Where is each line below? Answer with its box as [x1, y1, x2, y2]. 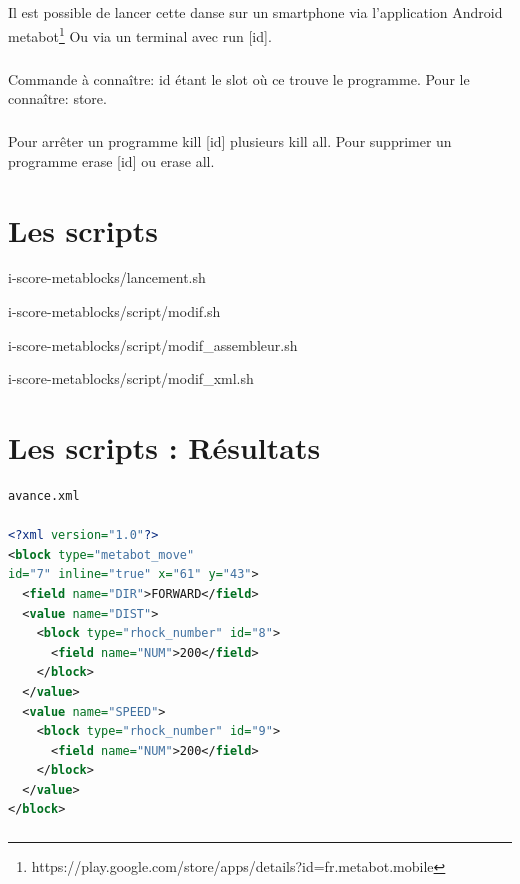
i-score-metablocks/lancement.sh [8, 267, 206, 288]
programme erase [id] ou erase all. [8, 150, 215, 171]
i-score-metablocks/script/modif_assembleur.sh [8, 334, 298, 355]
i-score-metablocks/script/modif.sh [8, 301, 221, 322]
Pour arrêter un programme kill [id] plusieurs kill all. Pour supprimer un [8, 131, 452, 152]
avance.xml [8, 488, 80, 503]
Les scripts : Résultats [8, 427, 321, 468]
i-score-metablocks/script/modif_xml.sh [8, 368, 254, 389]
